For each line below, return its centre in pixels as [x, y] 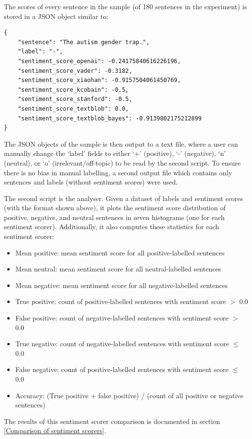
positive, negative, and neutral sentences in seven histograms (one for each [114, 217]
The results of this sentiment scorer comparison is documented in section [112, 421]
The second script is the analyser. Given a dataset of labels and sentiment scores [124, 198]
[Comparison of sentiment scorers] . [55, 431]
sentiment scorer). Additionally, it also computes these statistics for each [112, 227]
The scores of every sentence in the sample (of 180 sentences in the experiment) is [126, 6]
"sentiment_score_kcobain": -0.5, [73, 90]
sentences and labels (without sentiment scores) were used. [91, 182]
